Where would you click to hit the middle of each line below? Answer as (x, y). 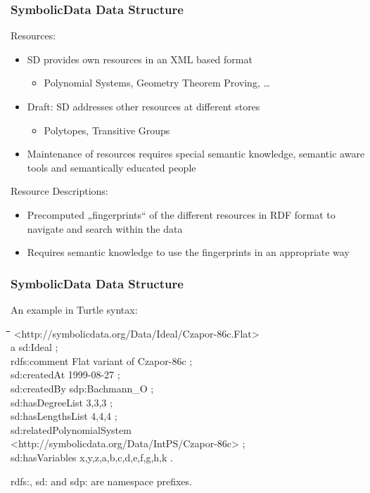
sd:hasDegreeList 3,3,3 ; (62, 402)
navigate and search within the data (105, 228)
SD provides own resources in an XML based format (140, 59)
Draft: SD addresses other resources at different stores (143, 106)
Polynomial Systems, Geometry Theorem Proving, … (157, 83)
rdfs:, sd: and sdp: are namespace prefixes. (101, 481)
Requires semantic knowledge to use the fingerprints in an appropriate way (188, 252)
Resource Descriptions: (59, 191)
